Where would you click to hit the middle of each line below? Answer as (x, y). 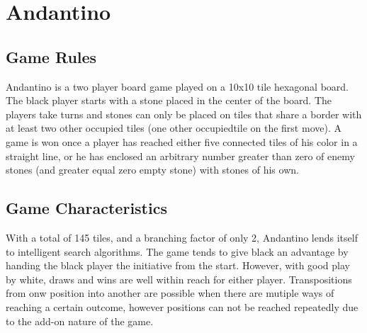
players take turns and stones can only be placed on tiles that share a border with (184, 114)
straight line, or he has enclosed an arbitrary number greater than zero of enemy (180, 156)
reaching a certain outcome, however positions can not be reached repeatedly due (182, 306)
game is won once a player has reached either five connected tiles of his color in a (182, 141)
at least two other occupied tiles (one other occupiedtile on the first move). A (174, 128)
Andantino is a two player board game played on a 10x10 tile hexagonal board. (177, 86)
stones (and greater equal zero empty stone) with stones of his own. (152, 170)
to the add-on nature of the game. (80, 321)
